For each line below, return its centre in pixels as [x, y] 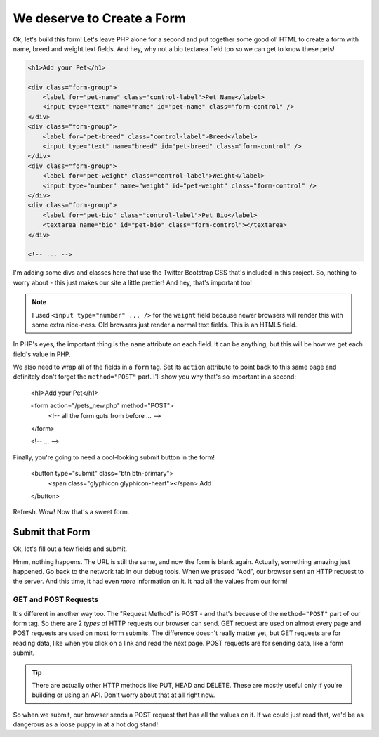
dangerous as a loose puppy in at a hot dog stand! [85, 724]
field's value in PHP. [42, 354]
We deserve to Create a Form [99, 18]
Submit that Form [52, 532]
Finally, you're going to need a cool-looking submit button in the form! [114, 457]
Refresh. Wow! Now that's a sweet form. [71, 512]
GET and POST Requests [56, 599]
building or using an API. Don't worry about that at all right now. [124, 695]
